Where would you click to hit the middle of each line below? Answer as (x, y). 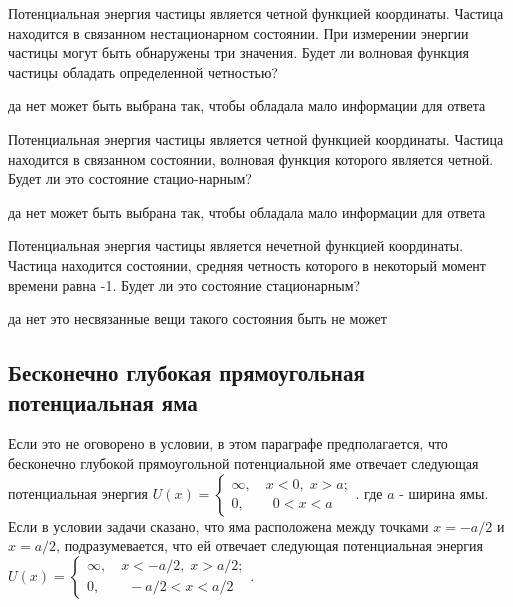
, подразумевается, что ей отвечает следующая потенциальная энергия (270, 545)
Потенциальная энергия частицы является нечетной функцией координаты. (236, 245)
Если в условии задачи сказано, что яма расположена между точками (218, 525)
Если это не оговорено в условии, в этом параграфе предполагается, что (228, 443)
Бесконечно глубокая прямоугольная (186, 372)
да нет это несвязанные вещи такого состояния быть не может (197, 318)
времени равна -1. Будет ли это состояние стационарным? (184, 284)
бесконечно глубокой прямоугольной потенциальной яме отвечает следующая (243, 462)
